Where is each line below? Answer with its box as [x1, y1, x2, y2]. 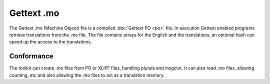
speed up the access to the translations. [9, 39, 92, 45]
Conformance [9, 52, 53, 60]
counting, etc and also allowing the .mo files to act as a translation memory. [9, 72, 165, 78]
